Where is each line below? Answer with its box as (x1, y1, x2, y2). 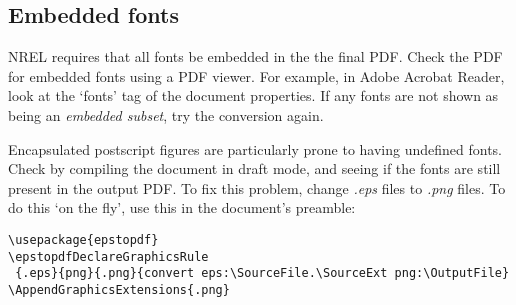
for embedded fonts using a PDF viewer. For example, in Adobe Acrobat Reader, (8, 65, 505, 86)
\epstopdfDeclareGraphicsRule (8, 249, 209, 264)
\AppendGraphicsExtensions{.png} (8, 282, 230, 297)
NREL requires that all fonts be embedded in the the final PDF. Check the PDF (8, 46, 503, 67)
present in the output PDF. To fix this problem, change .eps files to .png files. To (8, 177, 506, 198)
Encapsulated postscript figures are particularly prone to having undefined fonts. (8, 138, 503, 159)
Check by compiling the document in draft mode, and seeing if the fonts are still (8, 158, 501, 179)
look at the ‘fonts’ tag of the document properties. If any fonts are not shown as (8, 85, 499, 106)
